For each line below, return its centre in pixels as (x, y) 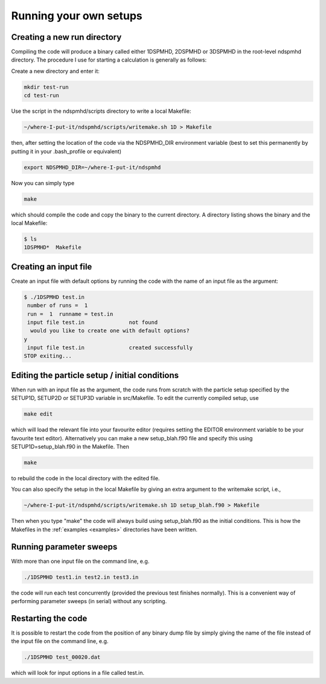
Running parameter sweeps (64, 547)
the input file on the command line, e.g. (60, 641)
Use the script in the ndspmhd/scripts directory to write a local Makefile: (101, 111)
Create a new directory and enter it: (55, 71)
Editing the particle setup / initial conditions (95, 375)
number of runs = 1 (58, 306)
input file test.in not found (93, 322)
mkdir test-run (46, 87)
